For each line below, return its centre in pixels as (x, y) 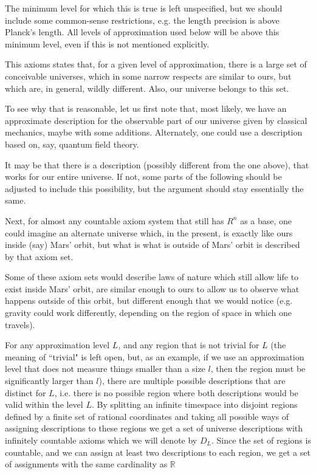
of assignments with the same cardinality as (86, 464)
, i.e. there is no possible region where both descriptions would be (176, 392)
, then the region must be (258, 369)
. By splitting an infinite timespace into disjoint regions (194, 404)
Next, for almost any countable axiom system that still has (115, 220)
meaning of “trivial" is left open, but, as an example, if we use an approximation (155, 356)
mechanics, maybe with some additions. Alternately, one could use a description (154, 132)
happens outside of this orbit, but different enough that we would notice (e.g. (149, 301)
